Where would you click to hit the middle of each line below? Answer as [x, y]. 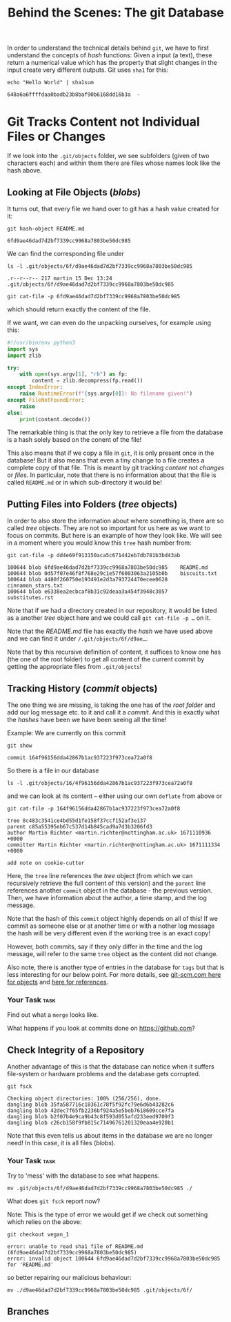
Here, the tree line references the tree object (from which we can [100, 876]
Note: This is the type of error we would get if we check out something [108, 1215]
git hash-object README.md [46, 229]
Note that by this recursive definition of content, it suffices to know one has [114, 652]
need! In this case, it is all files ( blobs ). [61, 1143]
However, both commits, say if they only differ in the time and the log [105, 946]
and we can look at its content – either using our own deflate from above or [115, 796]
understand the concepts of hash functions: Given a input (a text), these [110, 55]
